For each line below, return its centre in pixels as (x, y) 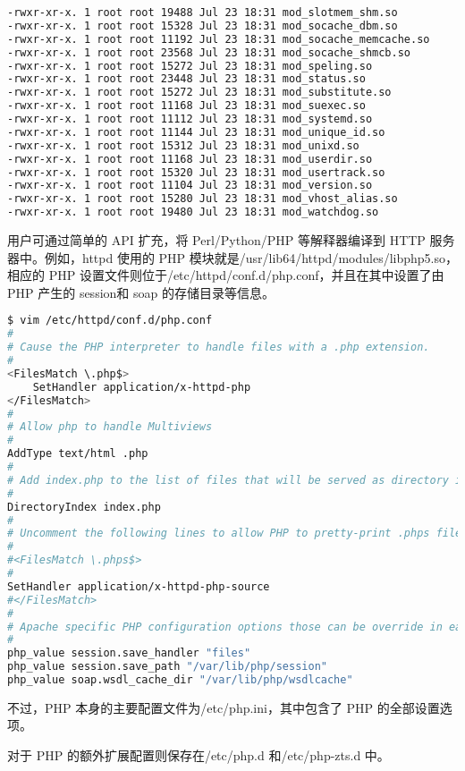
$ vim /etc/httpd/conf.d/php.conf (110, 321)
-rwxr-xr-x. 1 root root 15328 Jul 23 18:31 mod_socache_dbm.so (203, 25)
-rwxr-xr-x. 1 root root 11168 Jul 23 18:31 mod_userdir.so (190, 159)
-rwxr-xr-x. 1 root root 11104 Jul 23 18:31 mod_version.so (190, 186)
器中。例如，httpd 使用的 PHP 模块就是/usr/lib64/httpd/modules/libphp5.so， (232, 257)
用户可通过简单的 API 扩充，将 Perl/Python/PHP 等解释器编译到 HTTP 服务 (231, 240)
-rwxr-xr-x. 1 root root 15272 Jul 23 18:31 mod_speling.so (190, 66)
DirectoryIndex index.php (84, 507)
